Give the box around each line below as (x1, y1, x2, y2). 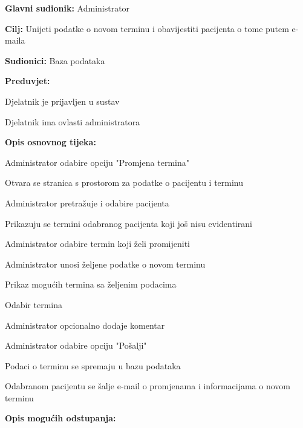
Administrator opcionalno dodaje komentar (5, 318, 165, 331)
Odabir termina (5, 298, 62, 311)
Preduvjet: (5, 74, 50, 87)
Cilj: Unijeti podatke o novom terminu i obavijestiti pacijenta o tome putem (5, 22, 289, 35)
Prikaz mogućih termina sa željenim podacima (5, 278, 177, 291)
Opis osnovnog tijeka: (5, 136, 96, 148)
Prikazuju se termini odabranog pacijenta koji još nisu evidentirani (5, 217, 252, 229)
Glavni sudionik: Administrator (5, 2, 130, 14)
